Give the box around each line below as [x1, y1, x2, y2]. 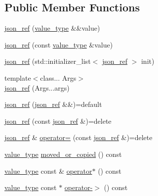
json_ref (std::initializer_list [4, 56, 91, 66]
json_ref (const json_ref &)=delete [4, 115, 112, 126]
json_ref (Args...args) [4, 82, 70, 93]
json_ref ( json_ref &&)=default [4, 99, 102, 109]
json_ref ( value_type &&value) [4, 23, 100, 33]
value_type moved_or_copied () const [4, 148, 122, 159]
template [4, 72, 31, 83]
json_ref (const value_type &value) [4, 39, 113, 49]
